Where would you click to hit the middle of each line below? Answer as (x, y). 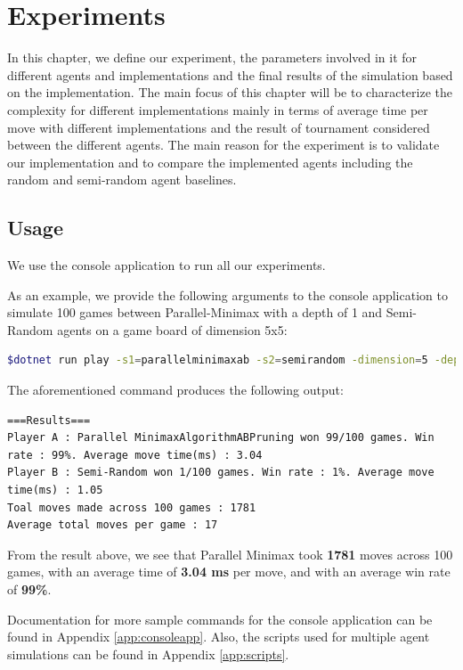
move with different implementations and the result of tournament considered (219, 127)
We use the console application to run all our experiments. (167, 265)
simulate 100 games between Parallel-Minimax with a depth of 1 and (195, 312)
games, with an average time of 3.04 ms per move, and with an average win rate (229, 572)
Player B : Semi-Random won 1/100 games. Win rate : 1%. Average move (221, 473)
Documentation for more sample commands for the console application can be (220, 619)
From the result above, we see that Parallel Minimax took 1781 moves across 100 (230, 554)
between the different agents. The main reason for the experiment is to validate (223, 145)
